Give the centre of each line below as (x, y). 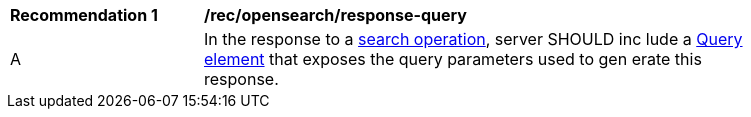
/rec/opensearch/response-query (335, 15)
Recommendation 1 (84, 15)
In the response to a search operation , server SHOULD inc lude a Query (473, 39)
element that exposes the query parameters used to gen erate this (453, 59)
